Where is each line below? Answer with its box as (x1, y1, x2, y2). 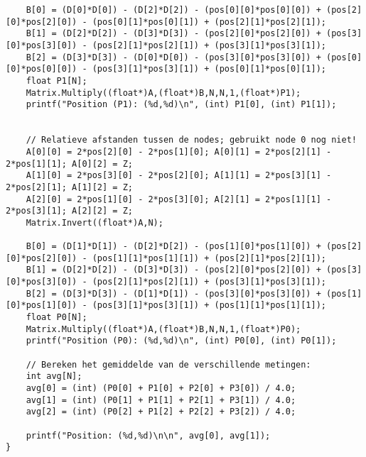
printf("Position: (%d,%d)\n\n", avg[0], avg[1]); (26, 430, 271, 441)
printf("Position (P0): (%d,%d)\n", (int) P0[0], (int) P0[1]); (26, 336, 337, 346)
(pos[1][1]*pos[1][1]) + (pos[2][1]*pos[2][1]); (92, 253, 327, 263)
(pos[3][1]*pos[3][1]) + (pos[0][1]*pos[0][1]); (92, 64, 327, 75)
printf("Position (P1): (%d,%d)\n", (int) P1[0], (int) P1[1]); (26, 99, 337, 110)
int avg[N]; (26, 371, 82, 382)
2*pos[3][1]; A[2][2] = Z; (6, 206, 133, 216)
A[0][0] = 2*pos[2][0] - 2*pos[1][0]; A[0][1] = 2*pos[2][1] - (26, 146, 332, 157)
